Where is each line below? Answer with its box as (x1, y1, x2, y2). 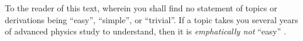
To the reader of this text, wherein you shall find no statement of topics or (5, 2, 277, 14)
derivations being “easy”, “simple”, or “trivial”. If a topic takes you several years (5, 13, 298, 26)
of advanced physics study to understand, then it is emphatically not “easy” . (5, 25, 286, 37)
